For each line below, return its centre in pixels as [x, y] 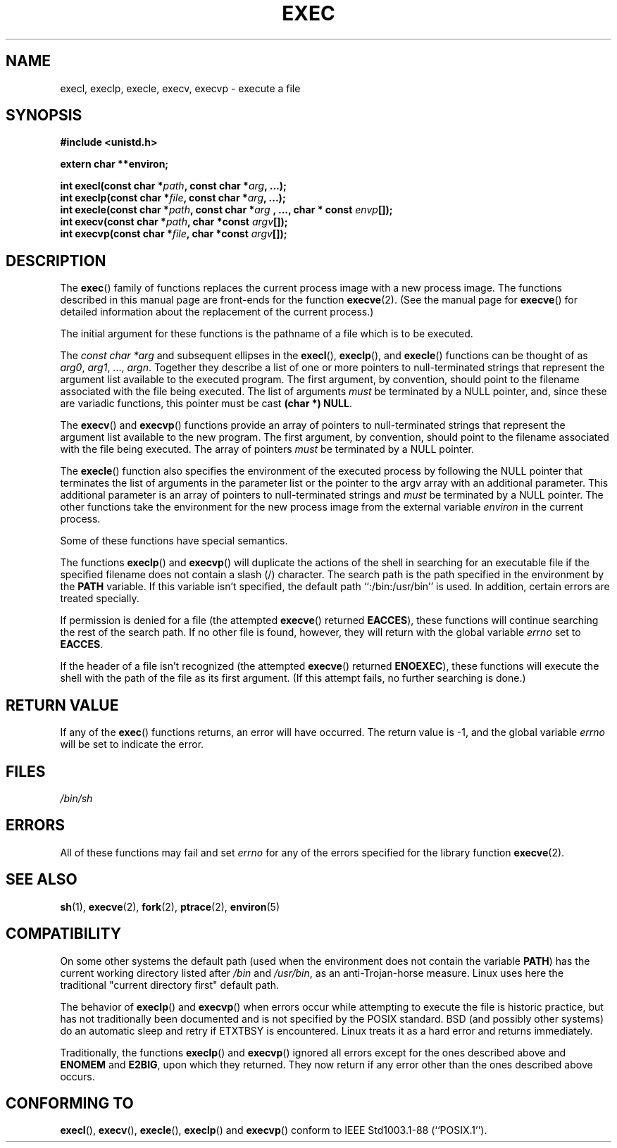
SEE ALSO [42, 880]
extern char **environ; [114, 164]
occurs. [77, 1076]
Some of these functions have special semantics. [174, 541]
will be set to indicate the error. [132, 744]
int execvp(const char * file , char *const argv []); [174, 234]
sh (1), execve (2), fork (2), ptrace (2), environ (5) [170, 906]
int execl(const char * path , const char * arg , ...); [173, 186]
